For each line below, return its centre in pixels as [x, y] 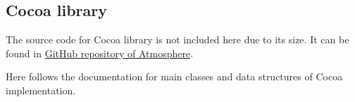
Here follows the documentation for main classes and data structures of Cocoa [174, 76]
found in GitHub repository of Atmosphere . [100, 53]
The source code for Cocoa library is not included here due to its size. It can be [177, 39]
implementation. [41, 90]
